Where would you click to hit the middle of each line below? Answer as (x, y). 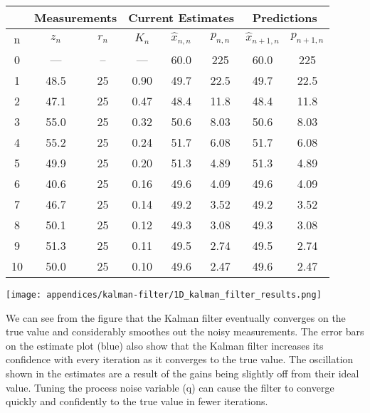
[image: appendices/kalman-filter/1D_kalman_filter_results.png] (164, 295)
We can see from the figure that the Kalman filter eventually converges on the (176, 317)
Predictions (285, 17)
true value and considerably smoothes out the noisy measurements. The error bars (185, 331)
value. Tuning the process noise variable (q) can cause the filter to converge (170, 387)
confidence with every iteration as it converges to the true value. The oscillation (180, 359)
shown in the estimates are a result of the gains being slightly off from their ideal (183, 373)
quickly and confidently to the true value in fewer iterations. (137, 401)
